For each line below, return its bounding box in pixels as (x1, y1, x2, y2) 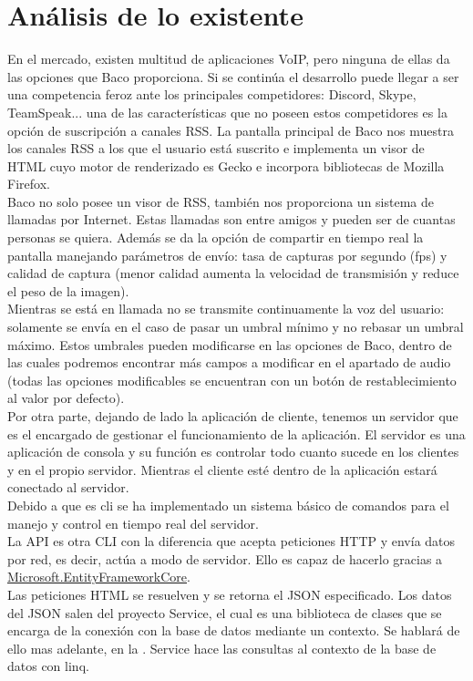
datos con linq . (7, 656, 89, 676)
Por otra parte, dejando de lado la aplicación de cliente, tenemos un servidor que (7, 407, 458, 425)
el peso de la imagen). (7, 281, 129, 300)
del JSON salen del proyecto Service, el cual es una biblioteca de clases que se (7, 603, 442, 622)
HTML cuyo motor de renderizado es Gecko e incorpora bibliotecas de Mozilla (7, 156, 445, 175)
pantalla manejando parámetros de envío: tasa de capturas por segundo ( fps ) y (7, 245, 447, 264)
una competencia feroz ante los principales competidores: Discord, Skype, (7, 85, 416, 104)
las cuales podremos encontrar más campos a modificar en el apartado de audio (7, 353, 451, 372)
